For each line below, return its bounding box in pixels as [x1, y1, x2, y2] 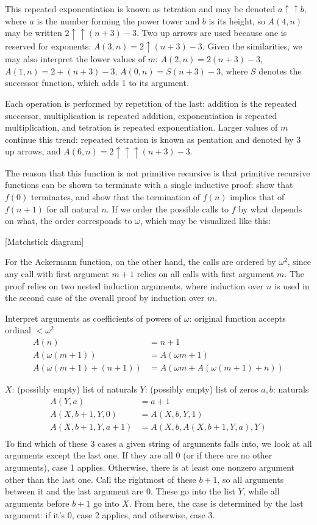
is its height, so [208, 14, 265, 27]
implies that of [230, 190, 285, 203]
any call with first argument [5, 267, 109, 280]
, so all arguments [217, 472, 284, 485]
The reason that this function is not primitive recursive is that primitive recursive [5, 166, 310, 179]
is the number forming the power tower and [37, 14, 200, 27]
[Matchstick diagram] [5, 234, 84, 247]
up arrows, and [5, 145, 61, 157]
